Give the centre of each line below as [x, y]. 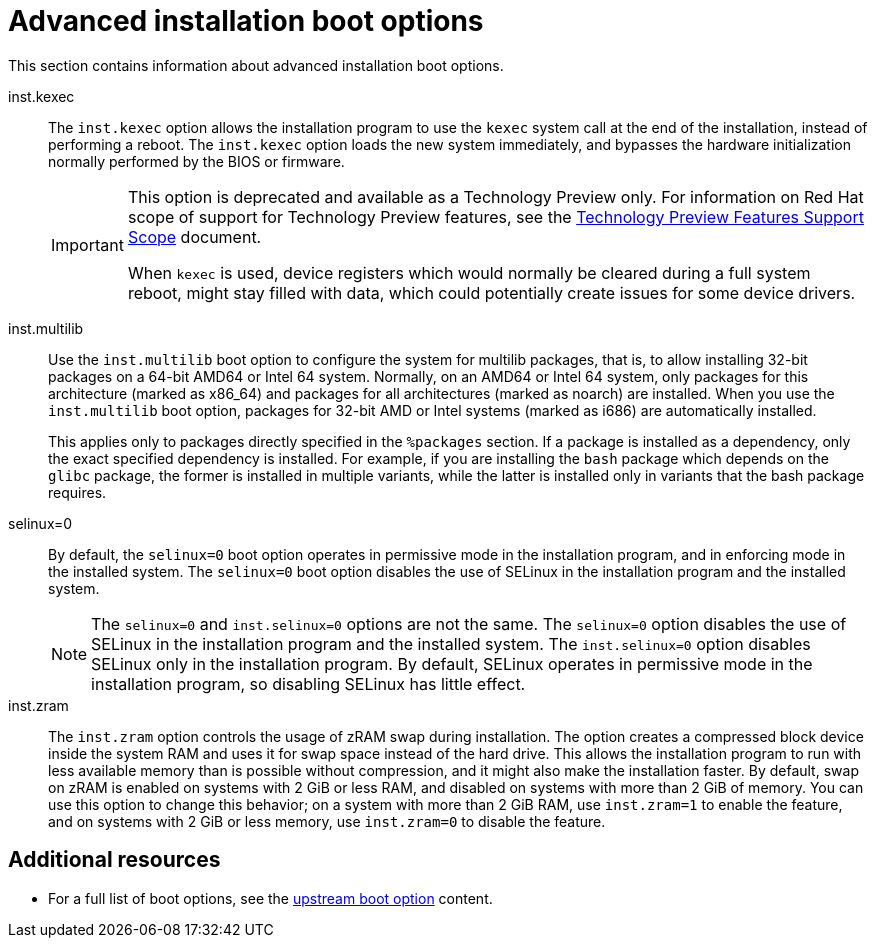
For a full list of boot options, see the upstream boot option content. [270, 898]
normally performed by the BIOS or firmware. [196, 161]
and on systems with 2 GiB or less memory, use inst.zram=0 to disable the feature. [327, 821]
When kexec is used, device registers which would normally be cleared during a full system [469, 272]
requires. [77, 492]
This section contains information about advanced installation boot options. [256, 65]
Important [87, 244]
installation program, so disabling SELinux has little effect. [308, 683]
